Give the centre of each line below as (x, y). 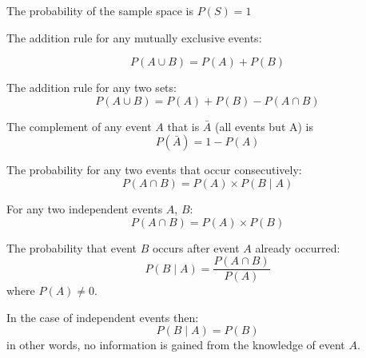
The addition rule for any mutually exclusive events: (134, 37)
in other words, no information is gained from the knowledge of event (176, 345)
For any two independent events (85, 208)
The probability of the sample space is (100, 10)
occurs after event (196, 247)
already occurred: (298, 247)
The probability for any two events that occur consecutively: (154, 170)
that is (183, 126)
